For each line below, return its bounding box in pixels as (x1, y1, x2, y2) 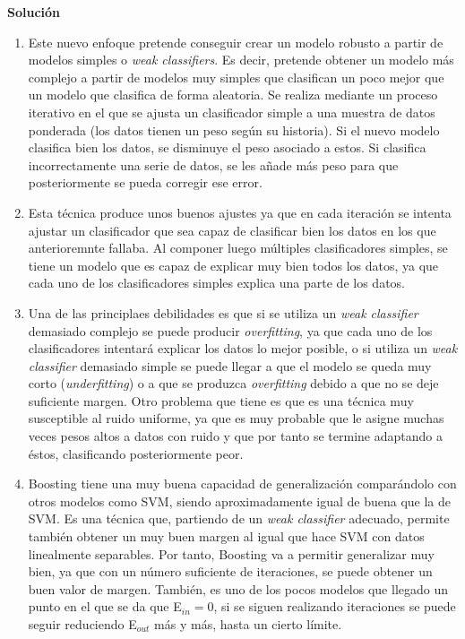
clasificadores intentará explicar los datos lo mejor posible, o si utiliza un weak (28, 339, 458, 358)
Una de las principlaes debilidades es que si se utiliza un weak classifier (28, 303, 418, 322)
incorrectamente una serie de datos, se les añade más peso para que (28, 155, 399, 174)
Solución (7, 3, 61, 21)
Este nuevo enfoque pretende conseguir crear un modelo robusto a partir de (28, 32, 443, 51)
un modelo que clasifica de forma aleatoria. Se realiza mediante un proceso (28, 85, 438, 104)
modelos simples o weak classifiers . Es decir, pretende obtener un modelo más (28, 50, 454, 69)
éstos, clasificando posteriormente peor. (28, 444, 244, 462)
